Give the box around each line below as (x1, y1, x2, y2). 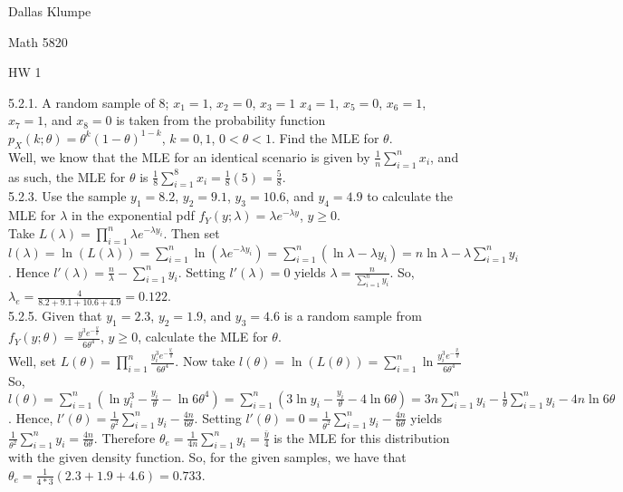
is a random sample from (283, 306, 422, 325)
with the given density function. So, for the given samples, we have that (8, 448, 407, 467)
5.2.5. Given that (8, 306, 102, 325)
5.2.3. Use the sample (8, 187, 127, 206)
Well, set (8, 352, 56, 371)
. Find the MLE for (271, 128, 379, 147)
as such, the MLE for (8, 167, 126, 186)
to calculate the (367, 187, 454, 206)
